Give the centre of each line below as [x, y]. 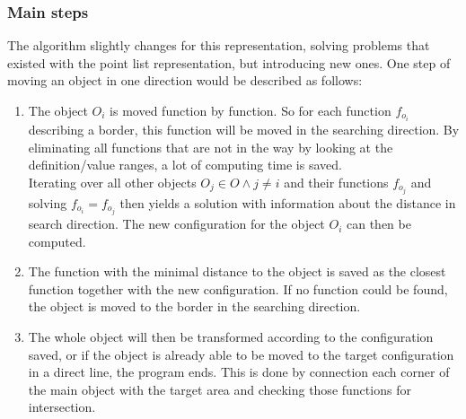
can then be [379, 224]
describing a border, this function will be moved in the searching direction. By [244, 130]
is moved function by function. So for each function [251, 110]
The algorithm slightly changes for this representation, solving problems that [219, 45]
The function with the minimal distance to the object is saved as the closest [237, 271]
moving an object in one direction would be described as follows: [185, 80]
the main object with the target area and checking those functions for [220, 389]
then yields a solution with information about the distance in [288, 202]
